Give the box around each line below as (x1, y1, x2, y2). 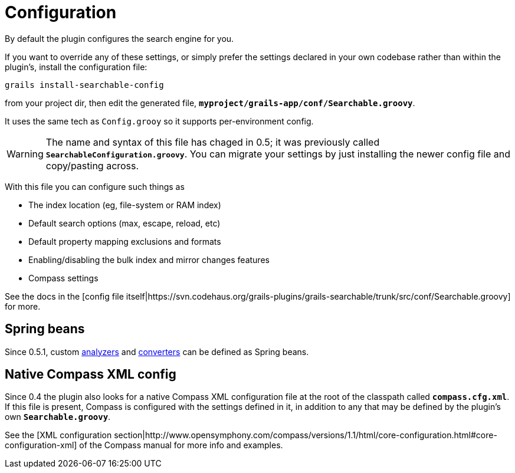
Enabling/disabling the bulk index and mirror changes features (28, 254, 270, 265)
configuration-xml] (5, 440, 77, 451)
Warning (6, 147, 44, 160)
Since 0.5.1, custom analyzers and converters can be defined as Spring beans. (5, 346, 309, 357)
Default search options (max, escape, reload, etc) (28, 218, 221, 228)
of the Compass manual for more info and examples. (79, 440, 283, 451)
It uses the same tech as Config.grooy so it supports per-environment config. (5, 116, 314, 126)
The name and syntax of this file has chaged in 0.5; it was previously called (45, 136, 380, 148)
